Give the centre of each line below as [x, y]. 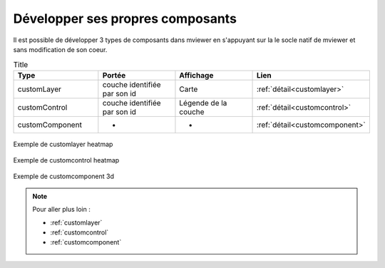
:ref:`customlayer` [76, 222]
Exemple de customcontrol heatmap [66, 160]
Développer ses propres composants [125, 19]
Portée [114, 75]
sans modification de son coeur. [60, 49]
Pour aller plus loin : [61, 210]
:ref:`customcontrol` [79, 232]
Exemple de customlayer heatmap [63, 144]
